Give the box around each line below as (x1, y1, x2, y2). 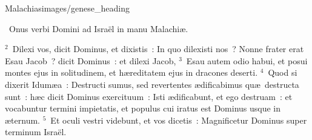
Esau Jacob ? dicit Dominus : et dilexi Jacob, (5, 54, 176, 67)
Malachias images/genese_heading (5, 2, 130, 14)
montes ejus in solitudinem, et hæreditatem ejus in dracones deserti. (5, 66, 258, 79)
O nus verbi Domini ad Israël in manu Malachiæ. (9, 22, 188, 35)
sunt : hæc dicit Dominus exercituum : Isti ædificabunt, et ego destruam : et (5, 90, 293, 102)
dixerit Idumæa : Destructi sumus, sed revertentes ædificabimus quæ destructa (5, 78, 299, 90)
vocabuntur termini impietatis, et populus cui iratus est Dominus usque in (5, 102, 281, 115)
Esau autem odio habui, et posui (186, 54, 308, 67)
